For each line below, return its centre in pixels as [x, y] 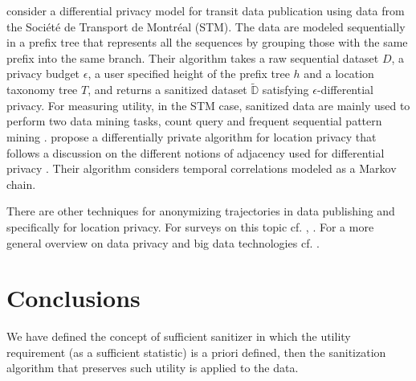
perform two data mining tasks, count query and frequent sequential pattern [194, 121]
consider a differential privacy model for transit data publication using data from [206, 10]
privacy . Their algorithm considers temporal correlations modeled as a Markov [202, 168]
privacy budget [43, 74]
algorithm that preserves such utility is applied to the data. [153, 368]
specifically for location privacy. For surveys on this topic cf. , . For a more [190, 226]
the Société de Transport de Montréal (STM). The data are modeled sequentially [206, 26]
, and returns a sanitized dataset [167, 90]
